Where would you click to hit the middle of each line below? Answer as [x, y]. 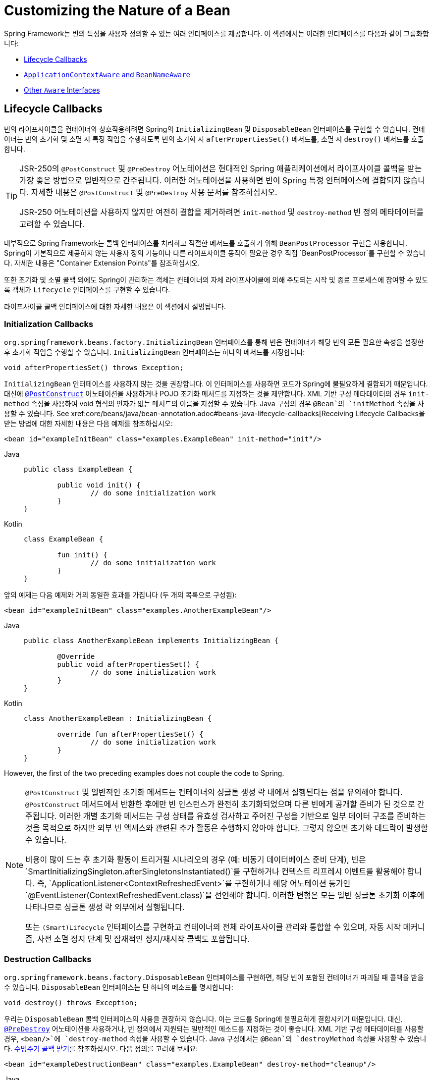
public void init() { [99, 485]
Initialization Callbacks [49, 324]
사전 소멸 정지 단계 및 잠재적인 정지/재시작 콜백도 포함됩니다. [143, 939]
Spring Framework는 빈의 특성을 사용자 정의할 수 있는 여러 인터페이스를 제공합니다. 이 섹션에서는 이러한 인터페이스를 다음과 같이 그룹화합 [216, 33]
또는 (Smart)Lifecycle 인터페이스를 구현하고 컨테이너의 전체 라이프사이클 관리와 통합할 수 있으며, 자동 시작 [213, 927]
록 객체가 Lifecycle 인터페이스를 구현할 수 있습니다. [87, 289]
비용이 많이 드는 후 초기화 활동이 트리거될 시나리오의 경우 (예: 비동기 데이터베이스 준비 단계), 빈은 [196, 860]
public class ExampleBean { [78, 469]
